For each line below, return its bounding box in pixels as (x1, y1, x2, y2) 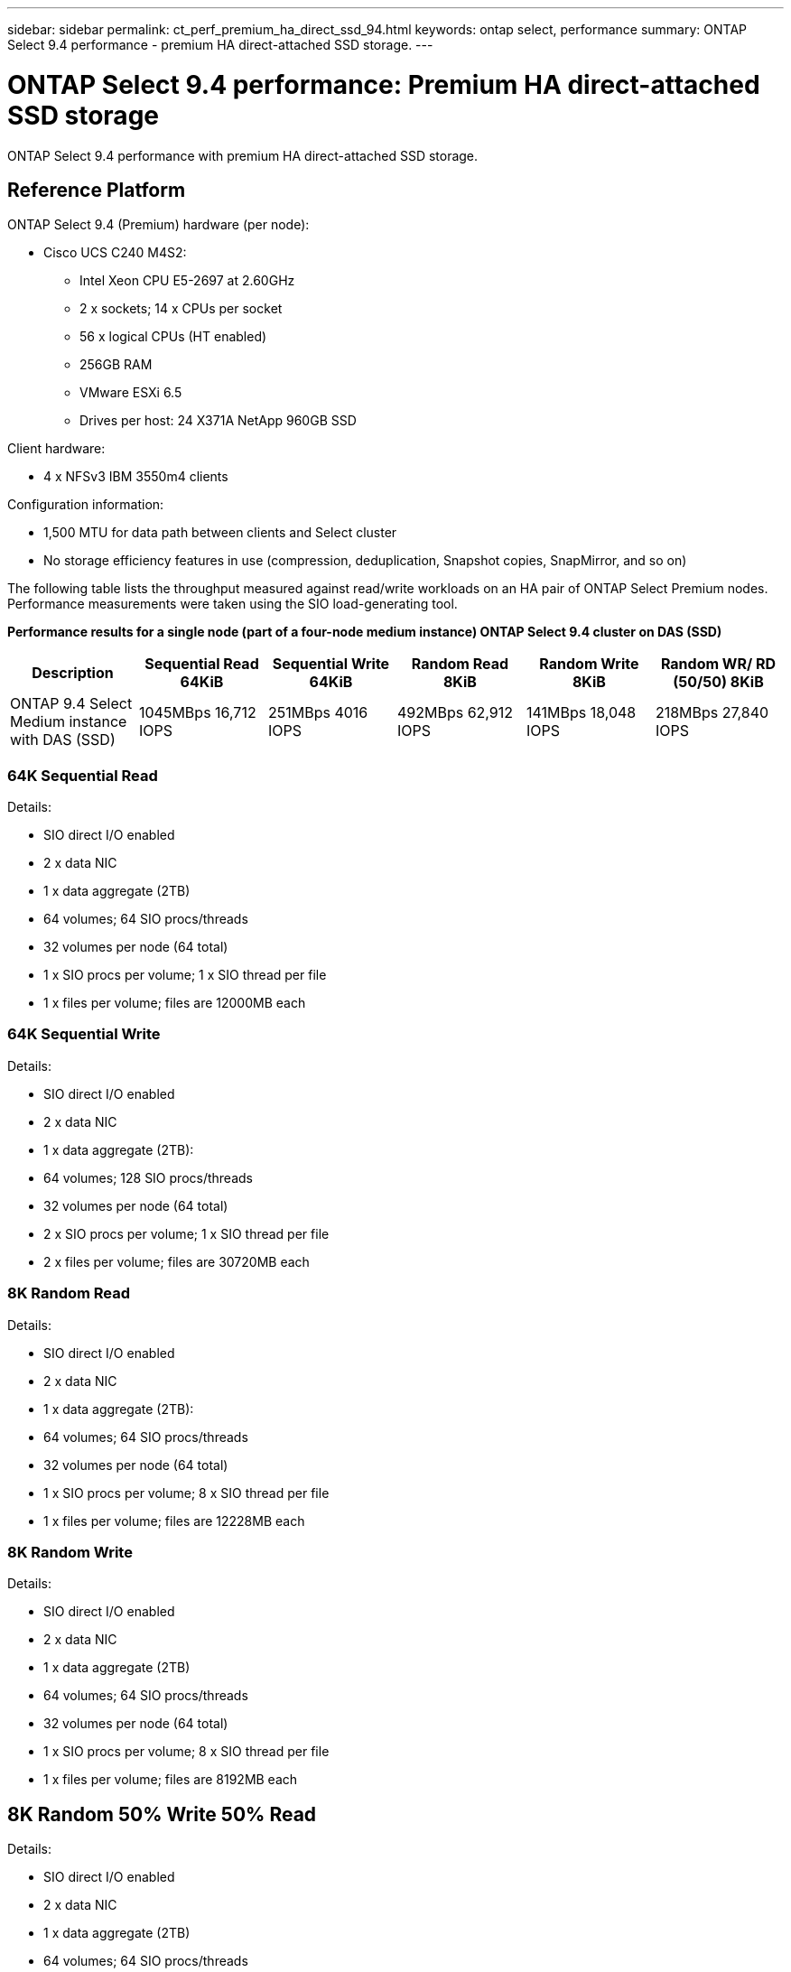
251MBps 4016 (267, 703, 368, 722)
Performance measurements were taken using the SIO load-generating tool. (7, 596, 458, 612)
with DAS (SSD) (10, 730, 116, 749)
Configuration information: (7, 497, 164, 513)
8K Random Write (7, 1542, 133, 1561)
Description (32, 664, 114, 683)
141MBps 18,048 (526, 703, 637, 722)
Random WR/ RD (660, 655, 777, 674)
